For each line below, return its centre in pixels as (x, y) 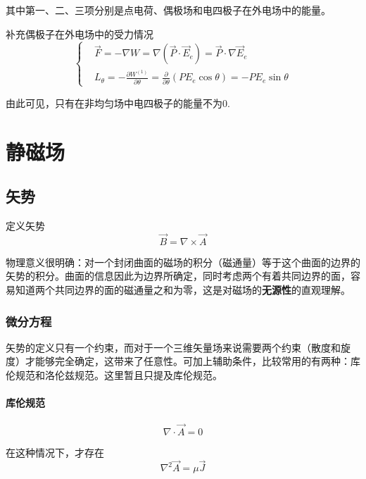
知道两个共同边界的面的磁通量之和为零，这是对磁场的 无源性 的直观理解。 (183, 290)
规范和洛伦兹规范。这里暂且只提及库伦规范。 (119, 375)
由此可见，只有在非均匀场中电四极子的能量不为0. (118, 102)
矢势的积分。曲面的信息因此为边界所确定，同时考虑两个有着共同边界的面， (178, 276)
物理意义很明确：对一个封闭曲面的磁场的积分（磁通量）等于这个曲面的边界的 (183, 262)
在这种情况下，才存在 (55, 452)
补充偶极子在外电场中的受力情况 (80, 33)
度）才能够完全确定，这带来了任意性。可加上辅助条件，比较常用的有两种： (178, 361)
